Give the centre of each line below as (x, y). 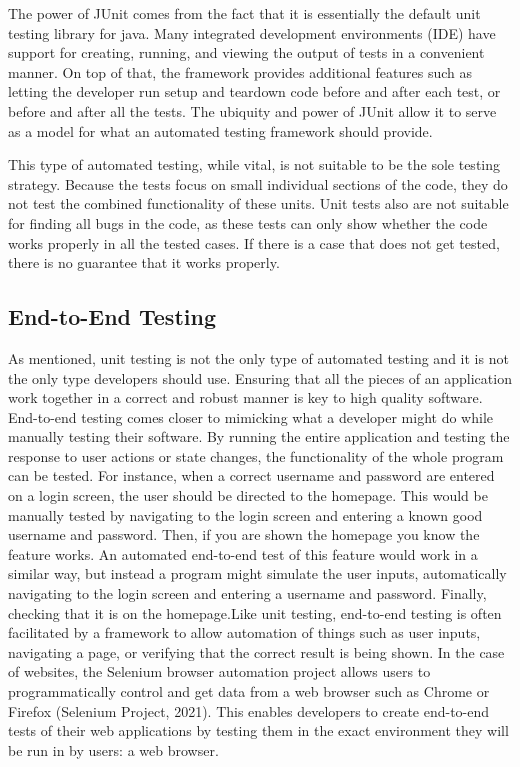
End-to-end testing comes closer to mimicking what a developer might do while (251, 416)
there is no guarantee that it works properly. (144, 262)
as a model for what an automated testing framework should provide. (220, 130)
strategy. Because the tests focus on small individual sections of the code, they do (258, 183)
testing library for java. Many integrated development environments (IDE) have (252, 32)
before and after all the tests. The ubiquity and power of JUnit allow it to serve (252, 110)
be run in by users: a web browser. (113, 749)
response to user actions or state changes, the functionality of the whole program (256, 455)
